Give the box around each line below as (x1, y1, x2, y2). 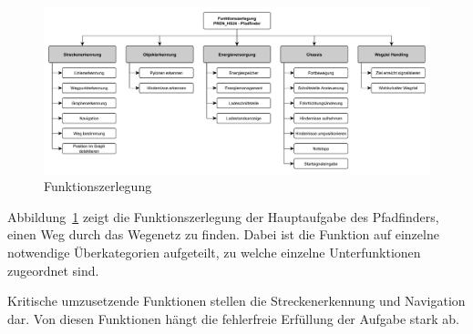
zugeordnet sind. (7, 260, 99, 279)
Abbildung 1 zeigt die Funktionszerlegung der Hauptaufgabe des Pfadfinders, (7, 207, 439, 226)
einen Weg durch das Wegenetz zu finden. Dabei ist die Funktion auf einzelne (7, 225, 439, 244)
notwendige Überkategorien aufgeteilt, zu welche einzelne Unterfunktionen (7, 242, 421, 261)
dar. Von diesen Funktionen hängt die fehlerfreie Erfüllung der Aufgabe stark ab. (7, 309, 459, 328)
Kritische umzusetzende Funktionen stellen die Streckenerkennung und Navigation (7, 291, 466, 310)
